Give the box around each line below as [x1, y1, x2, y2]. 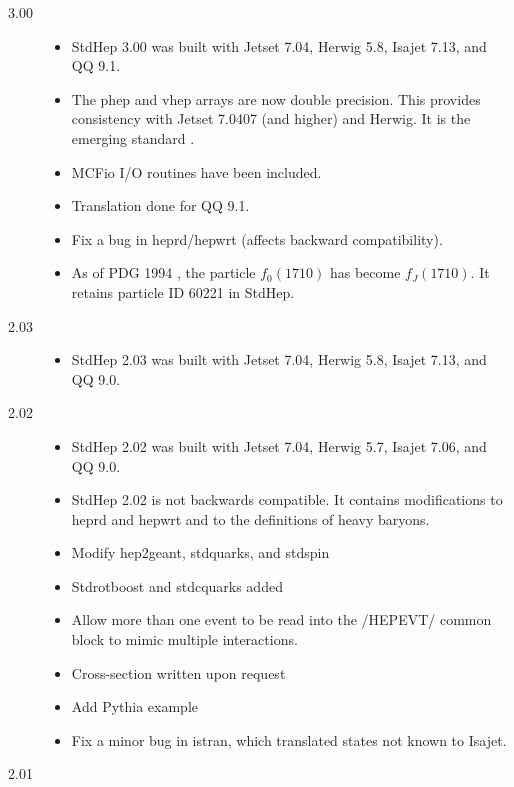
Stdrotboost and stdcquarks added [71, 575, 283, 596]
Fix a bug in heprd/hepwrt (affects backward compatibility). [71, 228, 443, 249]
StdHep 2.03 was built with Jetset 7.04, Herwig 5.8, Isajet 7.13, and [71, 349, 487, 370]
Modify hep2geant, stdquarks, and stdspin [71, 542, 330, 563]
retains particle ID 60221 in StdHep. [71, 281, 295, 302]
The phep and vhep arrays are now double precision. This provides [71, 88, 481, 109]
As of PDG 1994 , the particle [71, 262, 256, 283]
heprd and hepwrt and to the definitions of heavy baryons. [71, 508, 430, 529]
